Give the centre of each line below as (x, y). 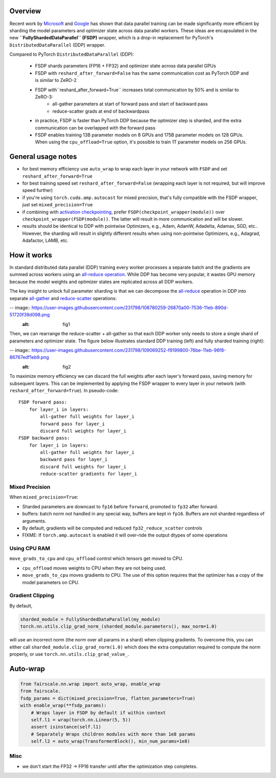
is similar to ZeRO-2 (56, 80)
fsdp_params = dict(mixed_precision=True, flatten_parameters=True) (108, 698)
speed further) (38, 190)
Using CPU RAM (30, 549)
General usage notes (43, 157)
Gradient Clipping (32, 595)
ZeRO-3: (44, 97)
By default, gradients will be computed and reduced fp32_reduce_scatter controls (112, 528)
